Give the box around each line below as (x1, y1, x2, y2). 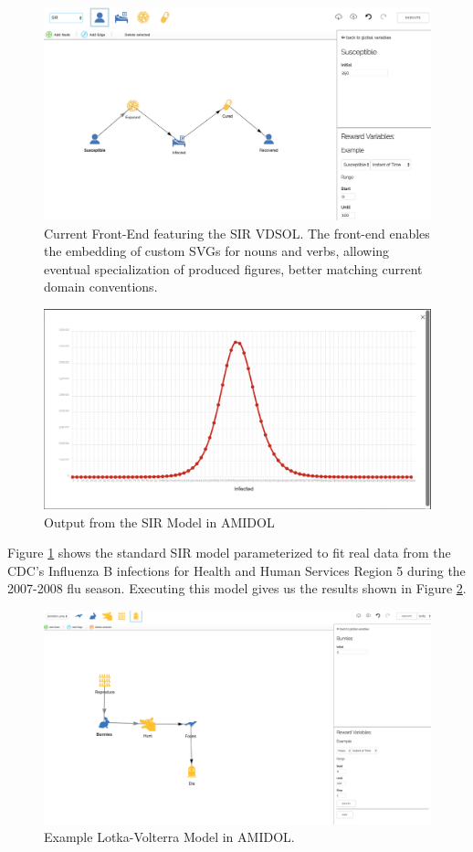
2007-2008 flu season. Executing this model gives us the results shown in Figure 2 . (7, 579, 467, 598)
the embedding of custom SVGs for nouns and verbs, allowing (44, 241, 390, 261)
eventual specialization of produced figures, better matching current (44, 259, 423, 278)
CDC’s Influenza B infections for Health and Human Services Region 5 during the (7, 560, 466, 580)
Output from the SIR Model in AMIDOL (44, 512, 275, 531)
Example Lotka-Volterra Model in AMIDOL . (44, 827, 295, 847)
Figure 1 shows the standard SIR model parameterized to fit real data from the (7, 543, 451, 562)
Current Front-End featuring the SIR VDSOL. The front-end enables (44, 223, 430, 242)
